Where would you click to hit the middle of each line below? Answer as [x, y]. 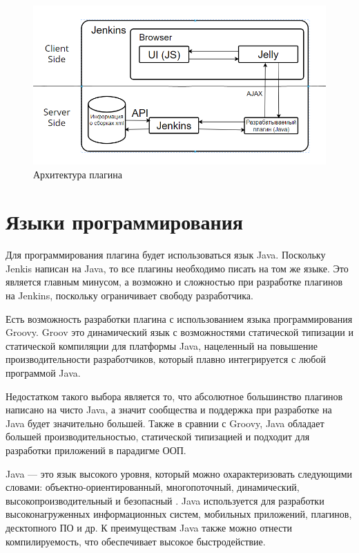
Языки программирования [125, 222]
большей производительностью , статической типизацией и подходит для [158, 437]
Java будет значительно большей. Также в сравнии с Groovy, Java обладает [165, 423]
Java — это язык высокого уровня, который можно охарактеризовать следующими [179, 473]
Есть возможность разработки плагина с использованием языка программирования [179, 318]
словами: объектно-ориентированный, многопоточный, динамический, [153, 487]
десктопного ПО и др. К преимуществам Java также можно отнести [149, 527]
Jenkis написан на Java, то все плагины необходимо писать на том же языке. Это [177, 268]
